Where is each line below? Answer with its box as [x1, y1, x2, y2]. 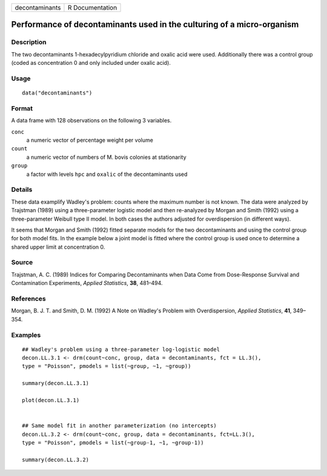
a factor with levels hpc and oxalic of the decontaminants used [26, 170, 188, 178]
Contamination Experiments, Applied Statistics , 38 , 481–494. [11, 280, 163, 287]
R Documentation [67, 4, 117, 12]
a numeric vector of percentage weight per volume [26, 136, 154, 144]
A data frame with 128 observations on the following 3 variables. [11, 117, 172, 124]
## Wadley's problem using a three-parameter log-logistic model [22, 346, 220, 353]
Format [11, 104, 33, 112]
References [11, 294, 46, 303]
